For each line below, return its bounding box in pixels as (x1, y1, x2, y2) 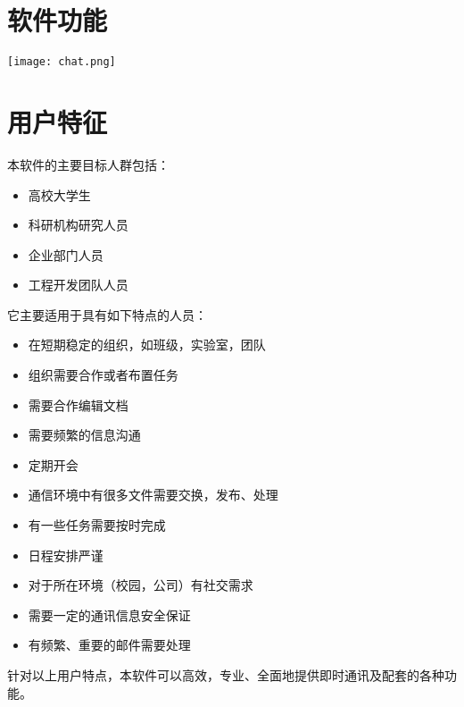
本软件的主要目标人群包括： (7, 155, 170, 173)
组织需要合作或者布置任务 (28, 366, 178, 384)
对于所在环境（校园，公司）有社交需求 (28, 576, 253, 594)
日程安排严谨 (28, 545, 104, 564)
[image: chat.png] (7, 55, 116, 69)
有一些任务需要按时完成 (28, 516, 166, 534)
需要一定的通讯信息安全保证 (28, 605, 191, 624)
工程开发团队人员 (28, 275, 128, 294)
